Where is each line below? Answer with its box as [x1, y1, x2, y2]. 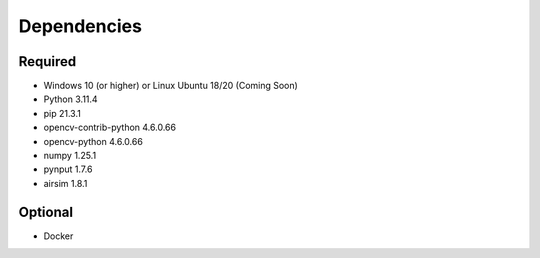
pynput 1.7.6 [43, 163, 93, 175]
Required [18, 53, 77, 70]
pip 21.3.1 [43, 107, 82, 119]
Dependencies [18, 15, 142, 37]
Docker [43, 230, 74, 242]
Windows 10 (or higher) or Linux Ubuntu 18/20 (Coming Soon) [43, 80, 299, 92]
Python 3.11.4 [43, 93, 99, 105]
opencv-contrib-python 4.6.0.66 [43, 121, 177, 134]
